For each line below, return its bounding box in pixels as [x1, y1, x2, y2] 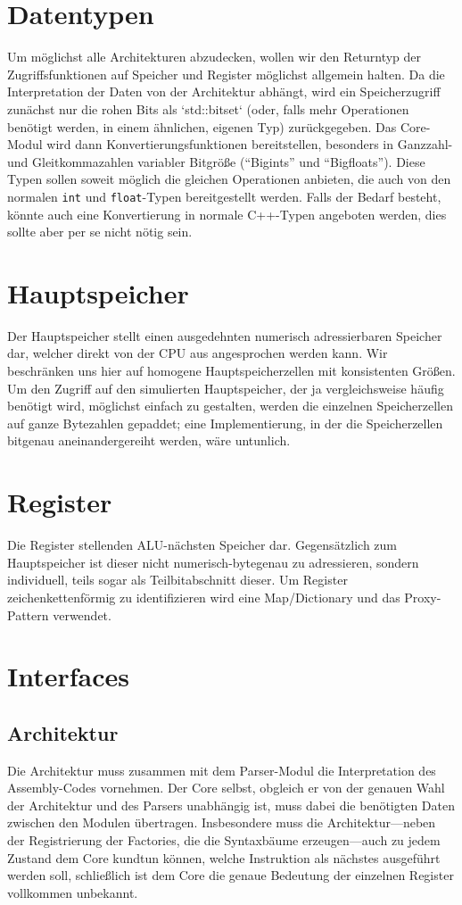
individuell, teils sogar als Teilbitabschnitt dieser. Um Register [7, 570, 348, 589]
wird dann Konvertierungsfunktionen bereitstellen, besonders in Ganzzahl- [46, 135, 453, 154]
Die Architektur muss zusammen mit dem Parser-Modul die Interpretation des [7, 760, 436, 779]
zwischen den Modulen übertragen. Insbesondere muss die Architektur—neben [7, 813, 436, 832]
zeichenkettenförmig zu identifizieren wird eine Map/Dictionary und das [7, 587, 400, 606]
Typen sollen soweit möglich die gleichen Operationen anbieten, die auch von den [7, 170, 451, 188]
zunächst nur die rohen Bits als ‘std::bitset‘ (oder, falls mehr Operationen [7, 99, 409, 118]
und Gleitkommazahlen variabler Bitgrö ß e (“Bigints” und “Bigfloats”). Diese [7, 152, 425, 170]
